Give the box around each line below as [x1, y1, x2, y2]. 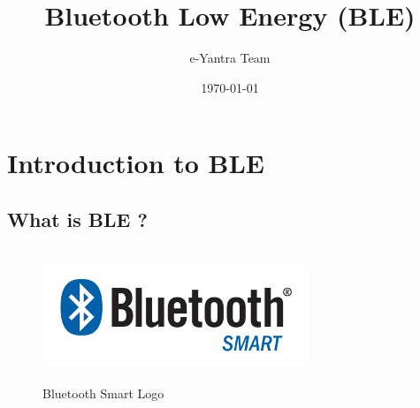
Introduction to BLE [7, 145, 265, 181]
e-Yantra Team [189, 49, 271, 67]
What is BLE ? [7, 205, 148, 232]
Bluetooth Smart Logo [42, 384, 164, 403]
